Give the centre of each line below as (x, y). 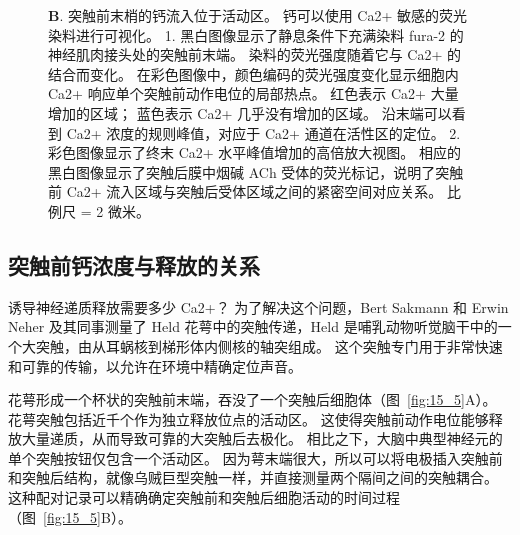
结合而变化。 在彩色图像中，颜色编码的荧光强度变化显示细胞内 (253, 73)
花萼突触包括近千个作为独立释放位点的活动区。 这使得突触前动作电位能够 (248, 418)
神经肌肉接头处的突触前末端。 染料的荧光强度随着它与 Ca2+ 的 (254, 54)
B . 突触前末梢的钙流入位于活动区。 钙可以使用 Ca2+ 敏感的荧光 (257, 15)
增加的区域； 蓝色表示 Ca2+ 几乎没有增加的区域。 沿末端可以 (250, 112)
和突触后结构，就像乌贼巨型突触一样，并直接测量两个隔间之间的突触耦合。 (253, 477)
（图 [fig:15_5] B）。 (70, 516)
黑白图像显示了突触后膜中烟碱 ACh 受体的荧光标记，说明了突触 (256, 171)
